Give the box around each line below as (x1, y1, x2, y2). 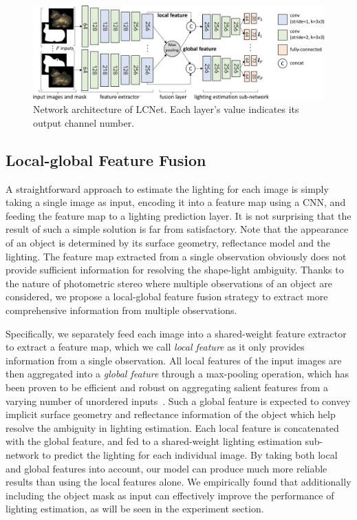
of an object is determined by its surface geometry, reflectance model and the (6, 236, 331, 249)
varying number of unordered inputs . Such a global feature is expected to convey (6, 393, 351, 408)
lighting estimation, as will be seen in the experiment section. (6, 501, 264, 516)
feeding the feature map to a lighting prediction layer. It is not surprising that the (6, 208, 351, 222)
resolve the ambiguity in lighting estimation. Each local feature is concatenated (6, 420, 339, 435)
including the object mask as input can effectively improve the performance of (6, 488, 334, 502)
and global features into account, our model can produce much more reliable (6, 461, 327, 475)
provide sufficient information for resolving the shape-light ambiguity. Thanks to (6, 262, 344, 277)
